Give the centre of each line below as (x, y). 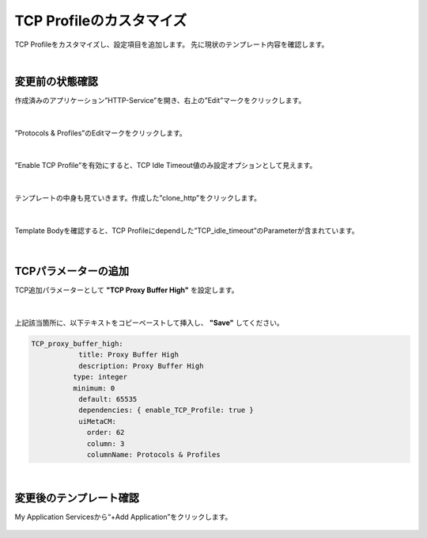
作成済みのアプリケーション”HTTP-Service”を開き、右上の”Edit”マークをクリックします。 (160, 100)
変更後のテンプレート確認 (77, 498)
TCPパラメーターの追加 (72, 271)
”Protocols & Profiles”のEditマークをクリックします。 (101, 133)
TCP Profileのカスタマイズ (101, 21)
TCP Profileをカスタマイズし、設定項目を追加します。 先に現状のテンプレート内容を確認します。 (172, 44)
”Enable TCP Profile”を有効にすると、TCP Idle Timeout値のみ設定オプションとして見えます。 (166, 166)
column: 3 (106, 443)
